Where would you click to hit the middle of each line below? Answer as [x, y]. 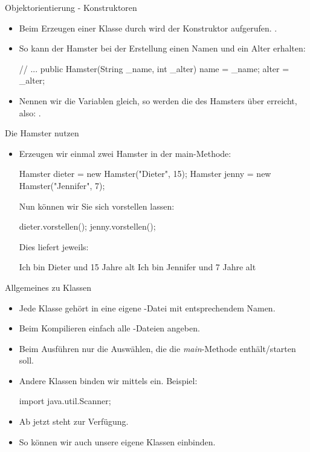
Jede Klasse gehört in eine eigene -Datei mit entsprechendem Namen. [147, 307]
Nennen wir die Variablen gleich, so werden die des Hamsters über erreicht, [158, 100]
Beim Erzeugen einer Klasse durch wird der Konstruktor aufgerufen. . [148, 28]
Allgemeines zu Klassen [48, 287]
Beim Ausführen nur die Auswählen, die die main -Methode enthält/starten [157, 348]
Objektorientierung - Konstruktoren [71, 7]
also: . [30, 112]
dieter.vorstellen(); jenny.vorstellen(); [87, 226]
